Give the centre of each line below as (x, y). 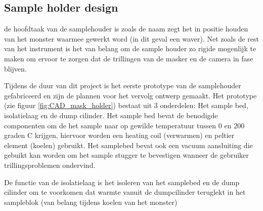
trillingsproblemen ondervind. (50, 165)
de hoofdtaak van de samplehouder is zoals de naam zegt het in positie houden (126, 29)
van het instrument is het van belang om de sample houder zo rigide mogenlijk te (130, 48)
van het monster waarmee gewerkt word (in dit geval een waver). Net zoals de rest (131, 38)
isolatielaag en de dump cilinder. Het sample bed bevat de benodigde (111, 115)
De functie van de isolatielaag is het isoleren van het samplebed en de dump (122, 182)
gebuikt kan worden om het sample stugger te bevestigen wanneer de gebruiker (126, 155)
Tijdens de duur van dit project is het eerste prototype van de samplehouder (123, 85)
